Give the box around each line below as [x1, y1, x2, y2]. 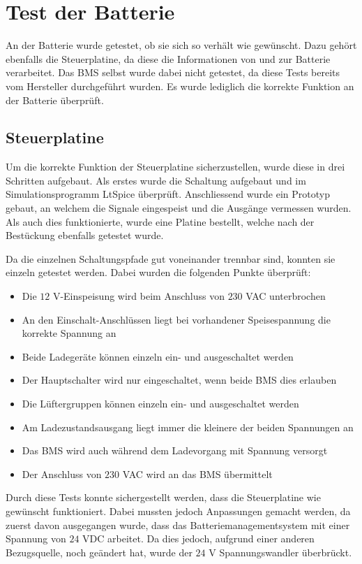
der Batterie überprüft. [6, 92, 104, 107]
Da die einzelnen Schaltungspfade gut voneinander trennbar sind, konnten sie [6, 251, 335, 266]
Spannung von [6, 531, 66, 546]
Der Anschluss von [22, 466, 102, 481]
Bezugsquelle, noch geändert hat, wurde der [6, 544, 193, 559]
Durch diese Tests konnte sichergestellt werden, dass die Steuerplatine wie [6, 490, 321, 505]
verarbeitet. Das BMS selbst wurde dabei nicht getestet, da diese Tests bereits [6, 65, 340, 80]
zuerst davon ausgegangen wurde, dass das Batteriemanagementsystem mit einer [6, 517, 350, 532]
